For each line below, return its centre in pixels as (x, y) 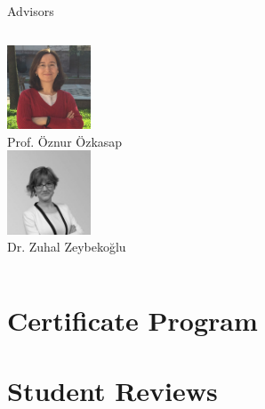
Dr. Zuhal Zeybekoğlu (67, 247)
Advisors (31, 11)
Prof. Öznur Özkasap (65, 141)
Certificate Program (132, 321)
